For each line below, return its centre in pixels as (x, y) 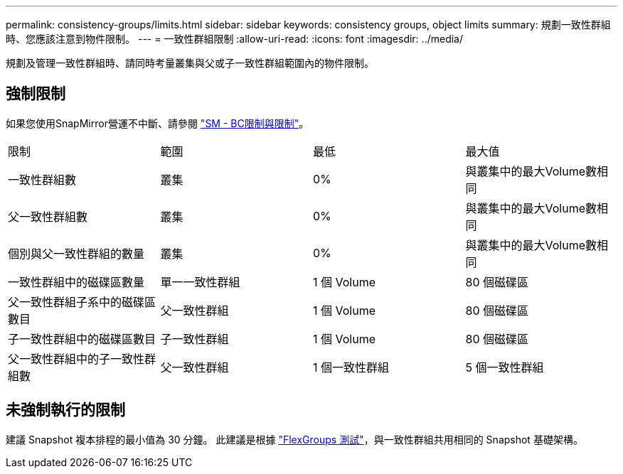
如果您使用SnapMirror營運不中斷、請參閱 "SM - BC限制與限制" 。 (158, 123)
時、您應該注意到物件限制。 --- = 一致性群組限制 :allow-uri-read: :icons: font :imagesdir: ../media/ (235, 39)
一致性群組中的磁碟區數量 (76, 282)
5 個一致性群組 (505, 367)
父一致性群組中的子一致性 (76, 359)
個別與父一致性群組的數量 (76, 253)
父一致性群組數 (48, 216)
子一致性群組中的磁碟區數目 (82, 339)
